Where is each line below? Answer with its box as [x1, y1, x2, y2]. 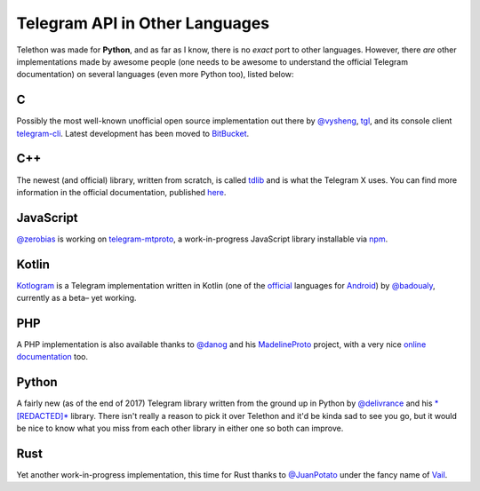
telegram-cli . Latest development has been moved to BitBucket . [16, 128, 250, 139]
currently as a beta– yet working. [16, 293, 137, 304]
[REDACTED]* [16, 410, 69, 421]
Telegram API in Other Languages [16, 13, 270, 33]
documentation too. [16, 352, 89, 362]
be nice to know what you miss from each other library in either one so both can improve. [16, 423, 344, 434]
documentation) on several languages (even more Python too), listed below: [16, 69, 294, 80]
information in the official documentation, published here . [16, 186, 227, 197]
